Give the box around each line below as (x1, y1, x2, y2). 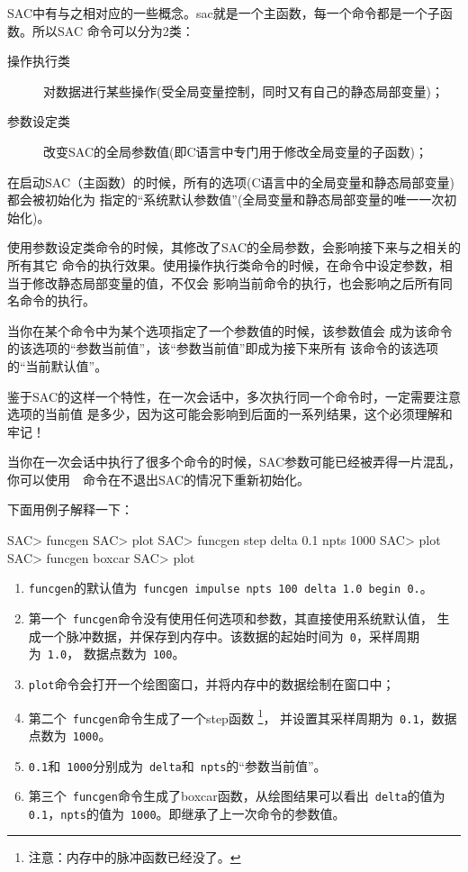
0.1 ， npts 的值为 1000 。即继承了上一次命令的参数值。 (28, 804, 346, 822)
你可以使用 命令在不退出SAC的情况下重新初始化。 (7, 469, 310, 488)
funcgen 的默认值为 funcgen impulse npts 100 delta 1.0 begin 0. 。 (28, 578, 433, 597)
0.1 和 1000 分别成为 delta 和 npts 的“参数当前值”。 (28, 756, 327, 775)
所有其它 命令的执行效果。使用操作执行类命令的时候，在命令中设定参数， (7, 255, 440, 274)
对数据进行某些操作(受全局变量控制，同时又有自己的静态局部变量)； (43, 81, 444, 100)
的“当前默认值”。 (7, 356, 108, 375)
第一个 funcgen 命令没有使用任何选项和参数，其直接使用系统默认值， (28, 608, 433, 627)
